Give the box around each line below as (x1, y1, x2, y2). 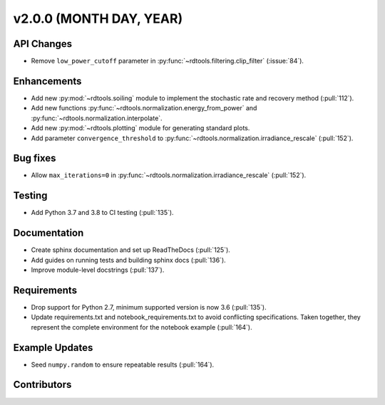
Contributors (13, 379, 72, 391)
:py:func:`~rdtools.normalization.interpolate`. (31, 114, 163, 122)
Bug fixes (13, 152, 56, 164)
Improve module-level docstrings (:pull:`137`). (31, 265, 165, 274)
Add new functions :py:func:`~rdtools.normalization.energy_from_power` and (31, 104, 257, 112)
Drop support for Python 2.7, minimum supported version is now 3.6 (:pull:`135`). (31, 303, 267, 311)
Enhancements (13, 75, 82, 87)
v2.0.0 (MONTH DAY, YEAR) (13, 11, 183, 26)
